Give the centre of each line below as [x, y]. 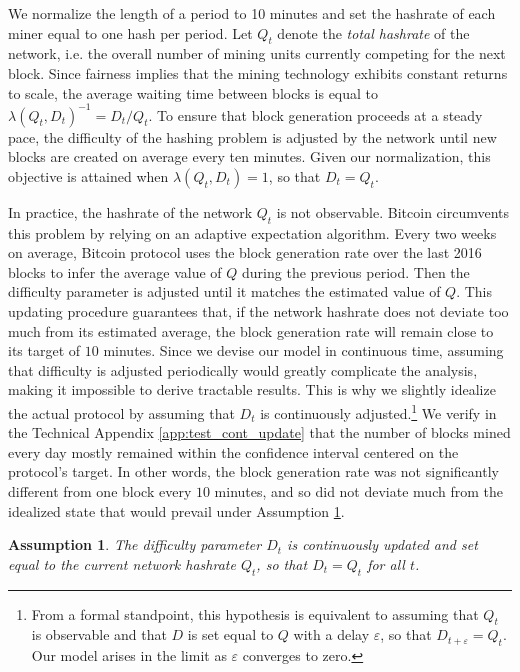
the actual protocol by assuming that [121, 412]
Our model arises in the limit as [129, 655]
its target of [44, 350]
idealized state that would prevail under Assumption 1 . [176, 510]
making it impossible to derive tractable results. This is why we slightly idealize [252, 389]
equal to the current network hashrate [122, 563]
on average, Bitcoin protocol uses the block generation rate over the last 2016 [245, 252]
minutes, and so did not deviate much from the [358, 491]
